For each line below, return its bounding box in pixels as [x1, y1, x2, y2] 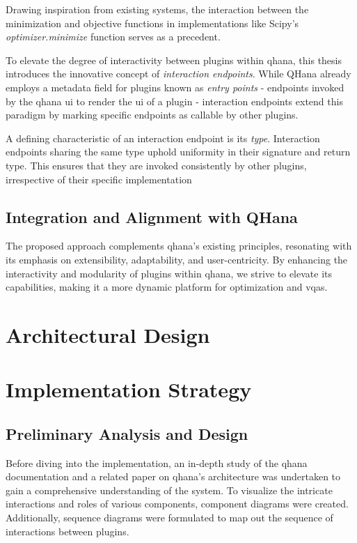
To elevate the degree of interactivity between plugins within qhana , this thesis [6, 52, 342, 67]
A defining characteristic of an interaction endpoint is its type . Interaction [6, 130, 320, 145]
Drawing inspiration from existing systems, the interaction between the [6, 2, 309, 16]
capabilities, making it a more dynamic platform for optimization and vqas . [6, 280, 328, 294]
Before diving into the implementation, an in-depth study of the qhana [6, 455, 308, 470]
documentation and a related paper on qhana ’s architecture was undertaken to [6, 469, 341, 484]
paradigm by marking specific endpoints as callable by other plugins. [6, 107, 299, 122]
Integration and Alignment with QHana [6, 206, 298, 227]
